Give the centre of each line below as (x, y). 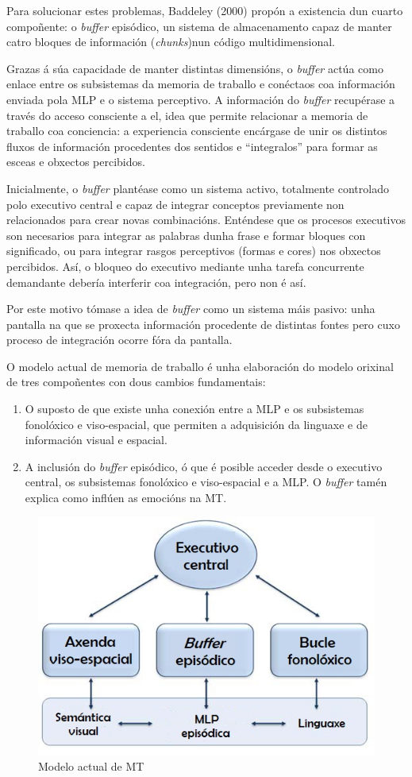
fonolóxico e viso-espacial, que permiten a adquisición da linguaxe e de (196, 424)
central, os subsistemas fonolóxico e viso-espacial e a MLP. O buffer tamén (206, 482)
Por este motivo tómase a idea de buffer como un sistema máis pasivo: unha (191, 309)
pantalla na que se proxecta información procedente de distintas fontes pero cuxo (203, 324)
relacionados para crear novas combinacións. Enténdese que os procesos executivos (206, 220)
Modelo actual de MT (91, 765)
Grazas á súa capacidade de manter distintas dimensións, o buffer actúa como (195, 68)
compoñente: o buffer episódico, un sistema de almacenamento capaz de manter (199, 26)
